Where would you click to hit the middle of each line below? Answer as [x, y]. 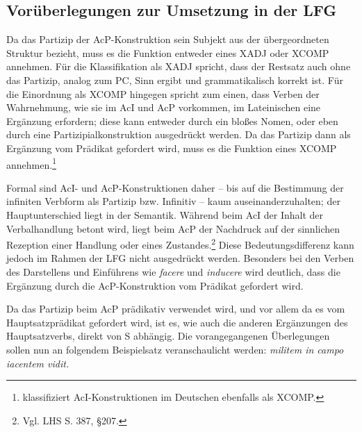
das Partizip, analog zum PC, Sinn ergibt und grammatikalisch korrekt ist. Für [175, 80]
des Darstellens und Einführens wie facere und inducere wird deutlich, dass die [173, 272]
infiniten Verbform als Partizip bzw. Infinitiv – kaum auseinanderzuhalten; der [173, 201]
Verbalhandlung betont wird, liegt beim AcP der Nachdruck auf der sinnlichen [173, 228]
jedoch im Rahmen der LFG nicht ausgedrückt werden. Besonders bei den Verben [180, 258]
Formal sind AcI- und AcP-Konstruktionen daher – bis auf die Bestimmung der [175, 187]
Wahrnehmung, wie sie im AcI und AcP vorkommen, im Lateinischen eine [164, 107]
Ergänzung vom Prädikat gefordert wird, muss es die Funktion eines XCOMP [172, 148]
